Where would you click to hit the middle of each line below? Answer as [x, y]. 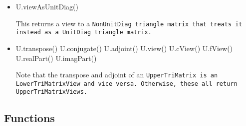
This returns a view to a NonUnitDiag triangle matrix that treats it [129, 23]
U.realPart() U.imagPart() [56, 58]
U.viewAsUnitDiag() [47, 6]
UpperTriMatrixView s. [51, 92]
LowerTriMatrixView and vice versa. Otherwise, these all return [126, 84]
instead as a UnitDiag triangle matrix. [84, 32]
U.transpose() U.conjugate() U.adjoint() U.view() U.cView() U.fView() [124, 48]
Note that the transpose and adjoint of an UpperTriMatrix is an [117, 75]
